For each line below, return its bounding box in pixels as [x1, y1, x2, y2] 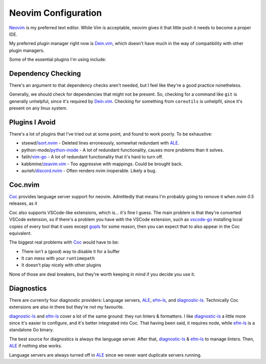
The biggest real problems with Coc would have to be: [9, 239, 119, 245]
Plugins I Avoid [9, 118, 56, 126]
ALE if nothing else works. [9, 343, 63, 349]
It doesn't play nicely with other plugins [21, 262, 101, 268]
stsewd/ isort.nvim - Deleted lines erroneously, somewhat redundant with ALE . [21, 140, 180, 146]
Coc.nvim [9, 181, 39, 189]
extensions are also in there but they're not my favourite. [9, 304, 124, 310]
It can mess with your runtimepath [21, 255, 95, 261]
